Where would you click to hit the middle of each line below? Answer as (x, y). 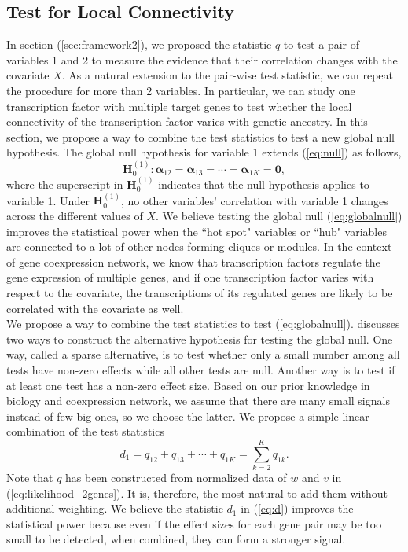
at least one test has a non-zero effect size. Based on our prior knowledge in (188, 385)
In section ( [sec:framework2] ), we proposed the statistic (139, 44)
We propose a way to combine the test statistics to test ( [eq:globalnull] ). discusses (203, 324)
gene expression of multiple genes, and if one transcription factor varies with (190, 277)
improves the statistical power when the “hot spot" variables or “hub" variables (197, 231)
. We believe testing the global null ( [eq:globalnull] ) (279, 215)
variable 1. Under (48, 200)
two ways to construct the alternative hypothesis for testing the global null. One (200, 339)
